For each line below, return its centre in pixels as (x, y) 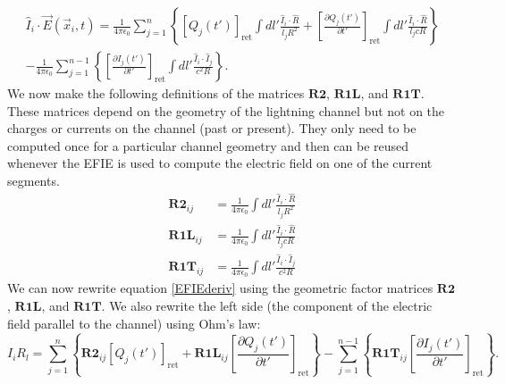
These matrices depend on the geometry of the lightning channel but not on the (226, 110)
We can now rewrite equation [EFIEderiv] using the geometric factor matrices (220, 288)
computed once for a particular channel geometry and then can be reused (208, 145)
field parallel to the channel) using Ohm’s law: (134, 323)
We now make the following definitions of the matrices (156, 93)
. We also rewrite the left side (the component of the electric (267, 306)
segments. (34, 181)
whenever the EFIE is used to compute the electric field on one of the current (220, 163)
